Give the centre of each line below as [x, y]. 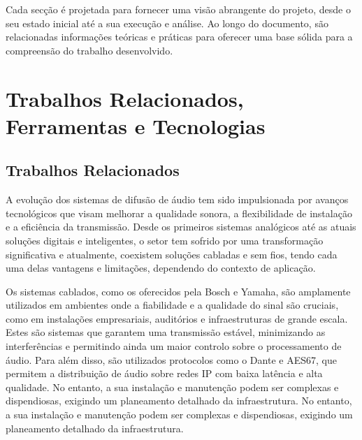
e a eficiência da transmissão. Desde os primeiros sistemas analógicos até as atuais [181, 227]
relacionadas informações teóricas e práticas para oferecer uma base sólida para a [179, 37]
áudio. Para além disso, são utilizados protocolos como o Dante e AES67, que [171, 359]
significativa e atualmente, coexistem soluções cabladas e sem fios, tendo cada [172, 254]
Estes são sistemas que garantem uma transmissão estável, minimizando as [166, 332]
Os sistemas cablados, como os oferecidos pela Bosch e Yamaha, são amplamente [178, 291]
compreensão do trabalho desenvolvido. [89, 50]
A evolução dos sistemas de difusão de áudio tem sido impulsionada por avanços [177, 199]
